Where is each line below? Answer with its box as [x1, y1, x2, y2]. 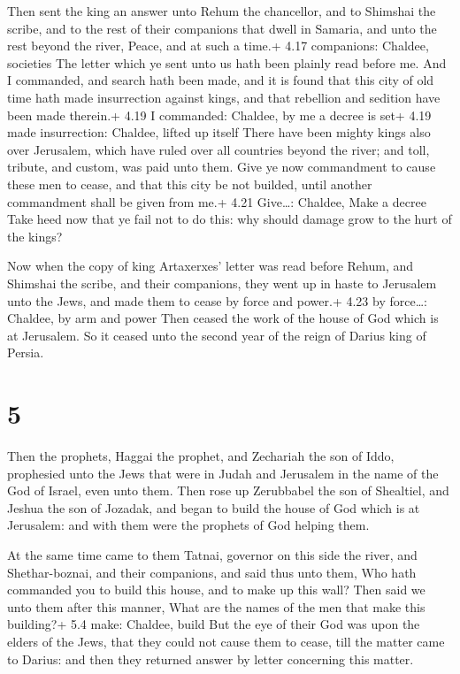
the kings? [7, 226, 63, 245]
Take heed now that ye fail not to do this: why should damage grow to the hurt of [7, 210, 452, 228]
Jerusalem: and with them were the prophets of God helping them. [7, 516, 370, 534]
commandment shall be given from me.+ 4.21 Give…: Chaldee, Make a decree [7, 192, 426, 211]
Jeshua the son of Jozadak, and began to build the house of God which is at [7, 498, 420, 517]
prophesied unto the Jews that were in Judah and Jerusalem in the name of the [7, 463, 439, 482]
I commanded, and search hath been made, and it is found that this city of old [7, 71, 434, 89]
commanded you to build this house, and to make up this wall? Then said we [7, 580, 425, 599]
